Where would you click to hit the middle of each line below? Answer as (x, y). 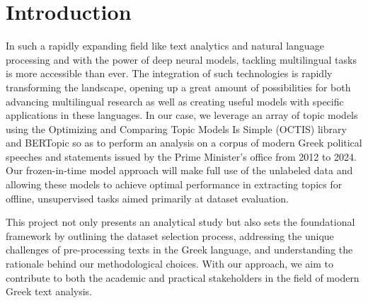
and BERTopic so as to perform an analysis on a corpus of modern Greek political (184, 143)
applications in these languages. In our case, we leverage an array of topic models (182, 115)
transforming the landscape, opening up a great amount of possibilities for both (178, 87)
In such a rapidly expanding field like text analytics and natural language (165, 46)
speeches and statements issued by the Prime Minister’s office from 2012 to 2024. (181, 156)
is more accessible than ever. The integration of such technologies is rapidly (169, 73)
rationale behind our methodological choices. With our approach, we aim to (170, 264)
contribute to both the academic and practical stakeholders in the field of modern (183, 277)
